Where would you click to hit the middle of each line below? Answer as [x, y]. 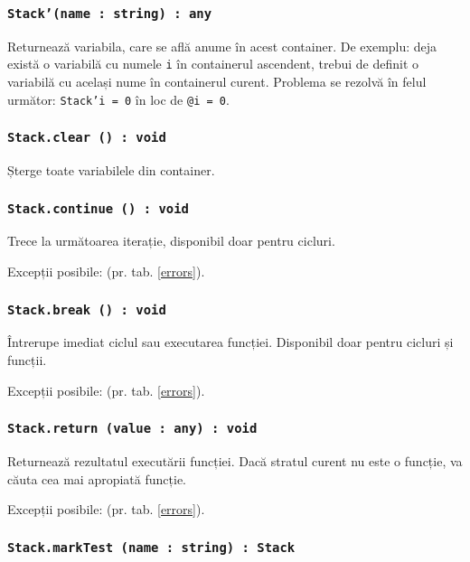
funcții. [27, 360]
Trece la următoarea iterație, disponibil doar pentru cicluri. [171, 241]
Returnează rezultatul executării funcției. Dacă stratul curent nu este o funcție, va [235, 460]
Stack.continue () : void [98, 208]
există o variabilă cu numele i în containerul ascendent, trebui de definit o [213, 64]
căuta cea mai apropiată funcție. [97, 478]
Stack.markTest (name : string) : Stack [151, 547]
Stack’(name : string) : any [110, 13]
